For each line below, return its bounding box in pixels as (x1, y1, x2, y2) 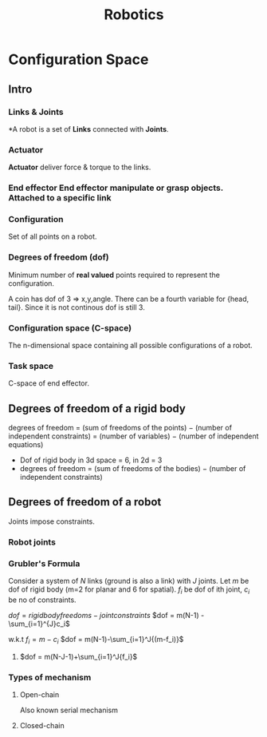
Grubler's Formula (8, 557, 80, 569)
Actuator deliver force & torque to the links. (8, 162, 151, 172)
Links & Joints (8, 106, 64, 117)
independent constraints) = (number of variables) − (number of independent (8, 431, 259, 441)
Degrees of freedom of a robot (8, 495, 162, 509)
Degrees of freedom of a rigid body (8, 402, 186, 415)
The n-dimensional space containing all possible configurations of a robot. (8, 340, 253, 350)
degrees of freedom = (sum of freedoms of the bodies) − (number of (19, 464, 246, 474)
